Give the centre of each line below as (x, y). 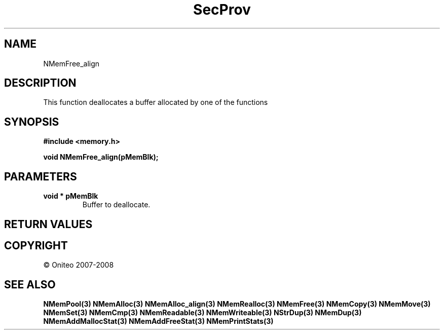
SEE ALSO (30, 284)
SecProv (222, 10)
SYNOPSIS (32, 122)
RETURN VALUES (48, 224)
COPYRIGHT (36, 245)
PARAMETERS (41, 176)
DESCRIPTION (40, 83)
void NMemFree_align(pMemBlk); (101, 157)
